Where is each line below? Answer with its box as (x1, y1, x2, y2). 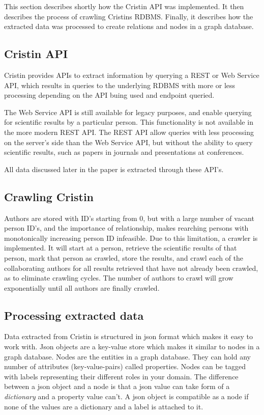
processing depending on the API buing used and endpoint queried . (4, 90, 215, 100)
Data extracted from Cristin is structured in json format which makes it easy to (4, 331, 253, 342)
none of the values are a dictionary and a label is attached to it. (4, 401, 203, 411)
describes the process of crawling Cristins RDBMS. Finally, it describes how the (4, 11, 253, 21)
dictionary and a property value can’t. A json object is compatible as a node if (4, 391, 249, 402)
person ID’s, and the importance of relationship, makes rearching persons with (4, 223, 249, 233)
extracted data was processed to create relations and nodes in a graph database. (4, 21, 254, 32)
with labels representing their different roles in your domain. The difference (4, 371, 239, 381)
